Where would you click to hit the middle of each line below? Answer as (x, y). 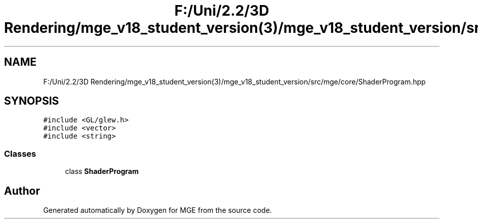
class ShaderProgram (102, 171)
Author (22, 191)
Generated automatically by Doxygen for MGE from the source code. (157, 210)
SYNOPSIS (32, 101)
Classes (20, 153)
